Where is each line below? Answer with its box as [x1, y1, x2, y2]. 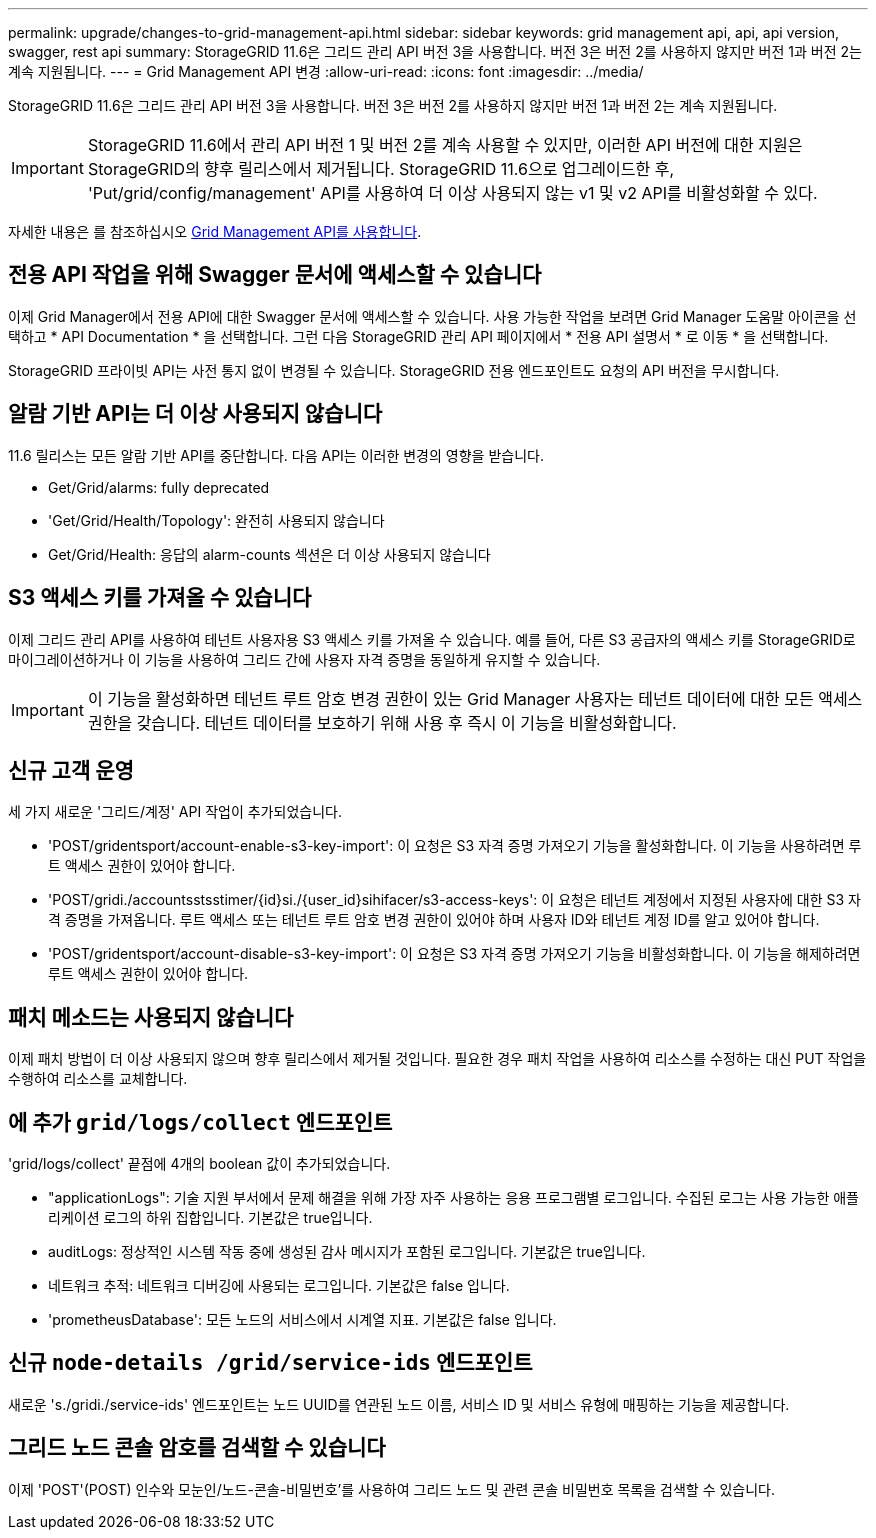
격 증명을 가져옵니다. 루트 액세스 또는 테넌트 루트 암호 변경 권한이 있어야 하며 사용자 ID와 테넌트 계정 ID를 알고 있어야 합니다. [48, 911, 820, 929]
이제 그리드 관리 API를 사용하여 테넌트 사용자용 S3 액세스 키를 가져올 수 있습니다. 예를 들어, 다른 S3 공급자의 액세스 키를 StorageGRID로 [8, 630, 856, 648]
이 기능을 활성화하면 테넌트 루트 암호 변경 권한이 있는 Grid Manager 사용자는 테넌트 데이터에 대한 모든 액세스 [87, 688, 863, 709]
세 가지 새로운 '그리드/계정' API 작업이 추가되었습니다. [8, 803, 342, 821]
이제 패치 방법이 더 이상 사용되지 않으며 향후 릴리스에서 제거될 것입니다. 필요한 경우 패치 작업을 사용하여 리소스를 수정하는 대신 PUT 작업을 [8, 1050, 867, 1068]
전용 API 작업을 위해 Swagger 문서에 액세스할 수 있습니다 [8, 262, 542, 288]
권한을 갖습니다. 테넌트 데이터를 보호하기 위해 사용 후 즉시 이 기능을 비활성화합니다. [87, 712, 677, 733]
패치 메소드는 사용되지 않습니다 [8, 1004, 294, 1030]
